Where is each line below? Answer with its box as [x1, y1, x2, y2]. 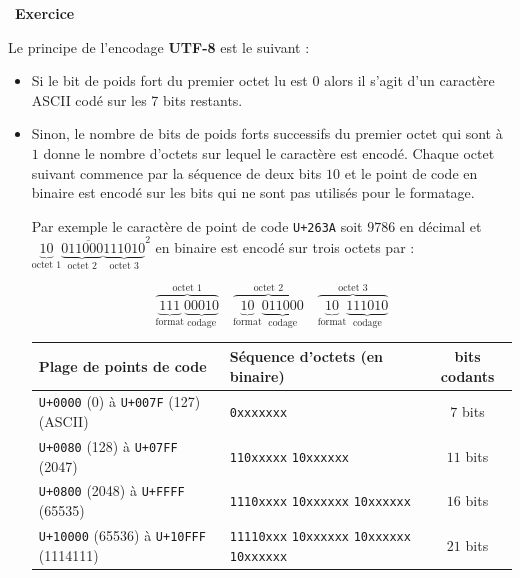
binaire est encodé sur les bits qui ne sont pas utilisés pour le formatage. [31, 182, 475, 203]
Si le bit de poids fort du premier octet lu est [31, 70, 308, 91]
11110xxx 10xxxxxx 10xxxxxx [229, 529, 411, 544]
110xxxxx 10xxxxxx [229, 450, 349, 465]
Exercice [15, 3, 75, 23]
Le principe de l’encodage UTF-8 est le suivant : [8, 36, 310, 57]
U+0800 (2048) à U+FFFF [38, 480, 185, 501]
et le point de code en [344, 162, 478, 183]
